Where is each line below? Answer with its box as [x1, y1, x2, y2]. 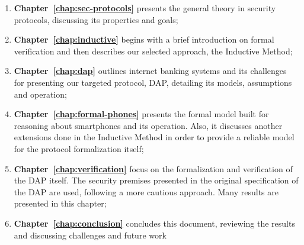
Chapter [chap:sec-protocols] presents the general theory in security [14, 2, 276, 14]
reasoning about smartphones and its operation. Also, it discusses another [14, 119, 283, 131]
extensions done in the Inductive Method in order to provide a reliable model [14, 131, 295, 143]
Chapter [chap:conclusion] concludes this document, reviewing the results [14, 217, 295, 229]
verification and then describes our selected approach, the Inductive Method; [14, 44, 293, 57]
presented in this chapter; [14, 197, 107, 209]
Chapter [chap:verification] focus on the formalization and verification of [14, 162, 293, 175]
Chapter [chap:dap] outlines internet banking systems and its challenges [14, 65, 287, 77]
